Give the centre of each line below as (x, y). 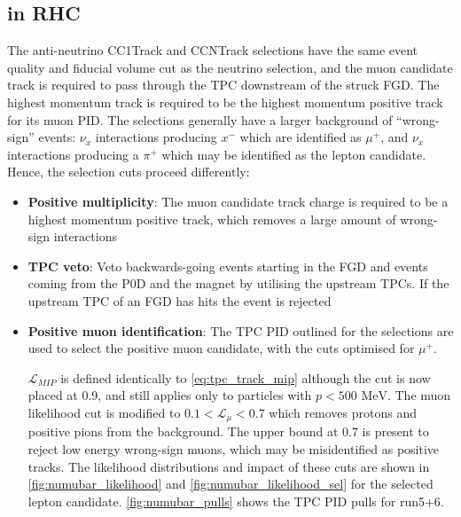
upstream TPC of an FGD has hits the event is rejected (180, 300)
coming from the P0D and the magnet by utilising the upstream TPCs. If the (238, 283)
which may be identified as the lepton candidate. (294, 154)
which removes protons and (343, 412)
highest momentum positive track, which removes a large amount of (212, 219)
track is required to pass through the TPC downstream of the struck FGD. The (223, 85)
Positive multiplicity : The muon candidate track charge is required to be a (238, 201)
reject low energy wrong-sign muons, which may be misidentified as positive (234, 448)
